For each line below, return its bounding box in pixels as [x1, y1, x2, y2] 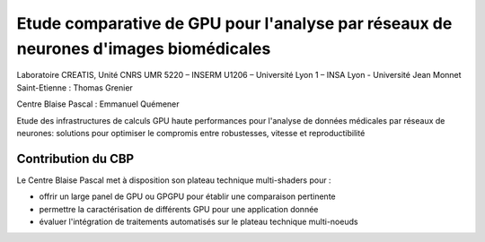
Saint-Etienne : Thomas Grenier [16, 82, 134, 93]
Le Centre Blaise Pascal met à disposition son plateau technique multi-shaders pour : [16, 175, 331, 186]
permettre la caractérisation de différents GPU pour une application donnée [39, 203, 319, 214]
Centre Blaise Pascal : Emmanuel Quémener [16, 99, 180, 109]
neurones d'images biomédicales [16, 39, 271, 58]
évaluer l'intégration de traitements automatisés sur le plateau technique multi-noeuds [39, 216, 358, 227]
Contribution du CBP [16, 151, 135, 166]
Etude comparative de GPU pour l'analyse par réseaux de [16, 13, 453, 33]
